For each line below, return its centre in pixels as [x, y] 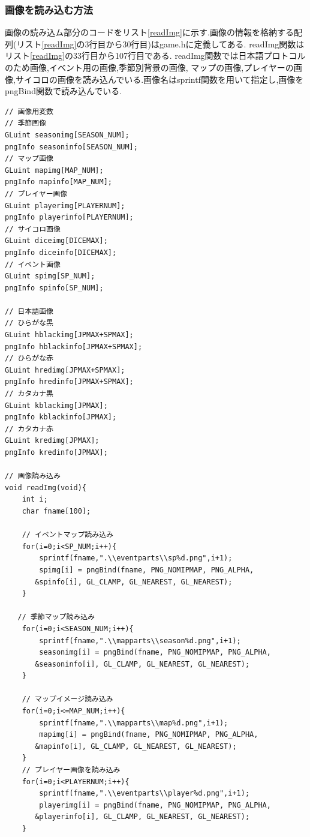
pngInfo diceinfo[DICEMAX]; [61, 252]
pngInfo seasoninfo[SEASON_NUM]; [71, 147]
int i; [35, 499]
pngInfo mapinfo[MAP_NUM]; [58, 182]
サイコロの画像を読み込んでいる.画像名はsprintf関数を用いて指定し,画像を [159, 79]
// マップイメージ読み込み [67, 699]
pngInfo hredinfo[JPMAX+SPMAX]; [69, 382]
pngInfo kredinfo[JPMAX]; [56, 452]
